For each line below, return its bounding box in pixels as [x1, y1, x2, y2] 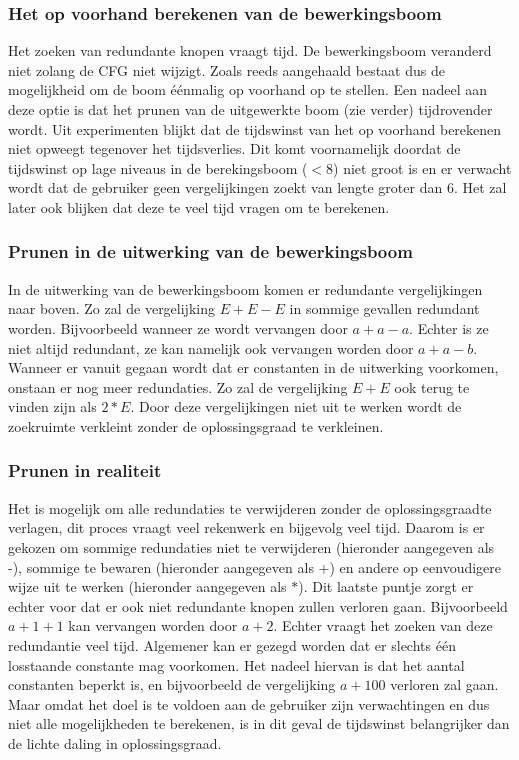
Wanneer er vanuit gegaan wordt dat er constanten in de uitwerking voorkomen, [8, 357, 499, 378]
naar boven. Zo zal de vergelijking [8, 298, 215, 319]
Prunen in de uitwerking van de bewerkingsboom [8, 239, 413, 264]
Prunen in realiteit [8, 458, 162, 483]
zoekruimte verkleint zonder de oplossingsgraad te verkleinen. [8, 415, 384, 436]
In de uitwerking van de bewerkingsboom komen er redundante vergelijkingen [8, 278, 483, 299]
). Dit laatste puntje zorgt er [298, 576, 474, 597]
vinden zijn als [8, 396, 97, 417]
